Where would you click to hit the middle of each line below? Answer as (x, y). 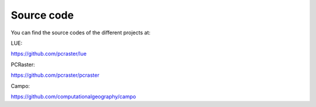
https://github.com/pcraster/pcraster (55, 75)
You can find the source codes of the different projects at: (81, 33)
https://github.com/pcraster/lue (49, 54)
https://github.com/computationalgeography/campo (73, 97)
